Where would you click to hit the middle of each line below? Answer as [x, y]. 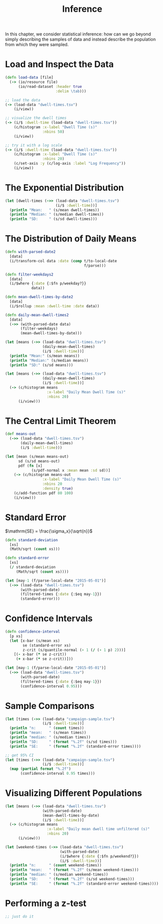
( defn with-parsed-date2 [30, 252]
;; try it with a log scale [34, 145]
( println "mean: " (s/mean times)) [48, 733]
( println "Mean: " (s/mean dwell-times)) [54, 210]
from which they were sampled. [37, 45]
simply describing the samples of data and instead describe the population [80, 39]
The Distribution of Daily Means [71, 239]
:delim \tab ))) [71, 91]
